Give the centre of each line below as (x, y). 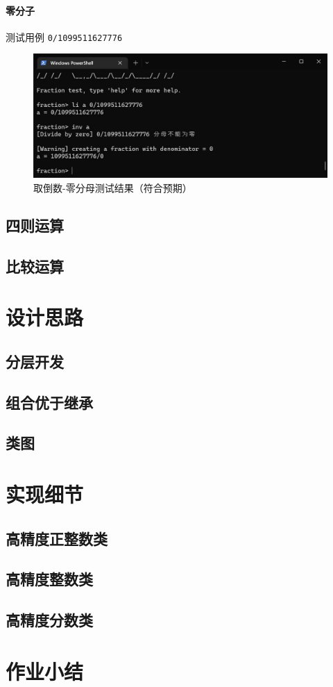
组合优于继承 (49, 402)
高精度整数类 (49, 579)
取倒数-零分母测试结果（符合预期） (113, 187)
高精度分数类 (49, 620)
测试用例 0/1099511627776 (64, 36)
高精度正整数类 (57, 538)
